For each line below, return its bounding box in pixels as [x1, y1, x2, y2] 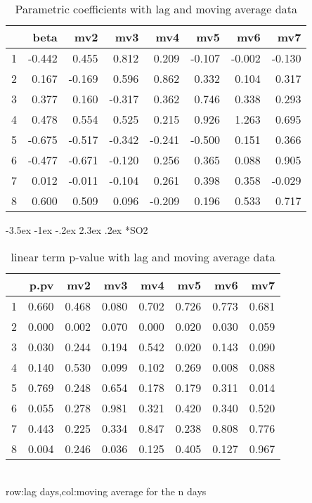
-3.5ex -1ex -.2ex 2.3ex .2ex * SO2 [6, 223, 148, 237]
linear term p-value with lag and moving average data [11, 248, 275, 265]
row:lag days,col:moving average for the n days [6, 484, 207, 499]
